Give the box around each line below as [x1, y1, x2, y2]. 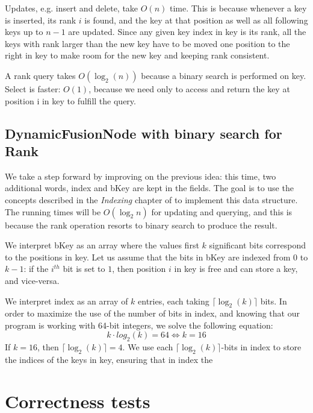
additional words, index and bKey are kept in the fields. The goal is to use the [5, 181, 294, 194]
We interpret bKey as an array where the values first [5, 239, 199, 251]
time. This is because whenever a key [169, 2, 307, 14]
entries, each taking [138, 294, 209, 307]
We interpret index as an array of [5, 294, 128, 307]
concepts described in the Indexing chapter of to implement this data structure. [5, 193, 298, 206]
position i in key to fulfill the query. [5, 94, 136, 107]
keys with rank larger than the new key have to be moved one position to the [5, 37, 290, 49]
